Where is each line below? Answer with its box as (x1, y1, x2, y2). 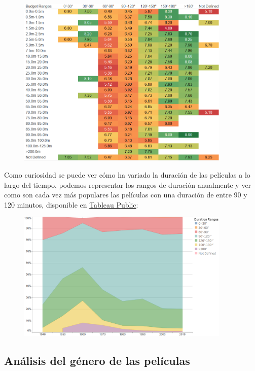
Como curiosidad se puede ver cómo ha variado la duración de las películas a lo (4, 169, 250, 180)
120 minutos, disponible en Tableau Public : (4, 199, 138, 210)
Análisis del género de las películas (4, 353, 190, 368)
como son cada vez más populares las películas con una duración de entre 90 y (4, 189, 247, 200)
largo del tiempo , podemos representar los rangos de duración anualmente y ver (4, 179, 251, 190)
